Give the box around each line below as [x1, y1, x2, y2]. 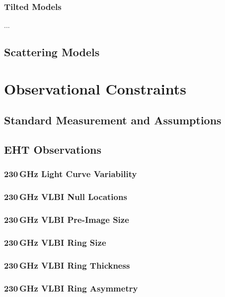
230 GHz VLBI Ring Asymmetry [4, 282, 138, 294]
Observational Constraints [4, 78, 186, 99]
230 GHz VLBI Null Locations [4, 191, 127, 203]
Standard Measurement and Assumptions [4, 112, 222, 128]
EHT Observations [4, 142, 101, 157]
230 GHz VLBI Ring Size [4, 236, 106, 248]
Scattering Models [4, 44, 100, 60]
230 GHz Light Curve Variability [4, 168, 137, 180]
